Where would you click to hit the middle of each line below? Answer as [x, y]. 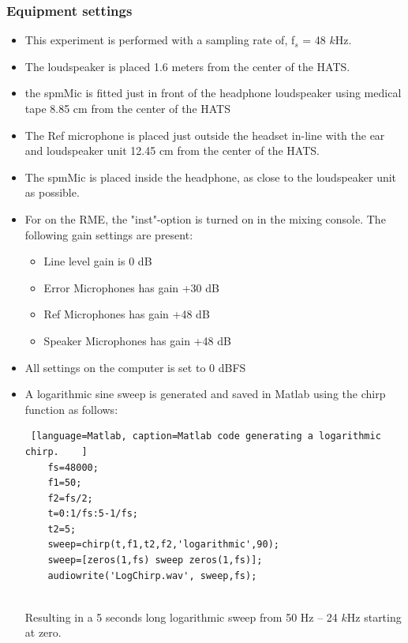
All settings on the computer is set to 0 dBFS [135, 367]
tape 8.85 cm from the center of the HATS [128, 108]
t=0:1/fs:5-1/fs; [93, 514]
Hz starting [374, 617]
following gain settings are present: [109, 234]
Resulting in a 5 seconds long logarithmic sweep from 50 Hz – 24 [181, 617]
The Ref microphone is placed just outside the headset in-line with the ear [205, 135]
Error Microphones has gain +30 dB [131, 287]
